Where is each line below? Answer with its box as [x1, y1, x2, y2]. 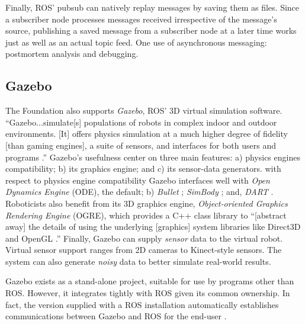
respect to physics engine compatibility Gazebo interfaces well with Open [5, 174, 270, 186]
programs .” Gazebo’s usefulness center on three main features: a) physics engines [5, 150, 300, 163]
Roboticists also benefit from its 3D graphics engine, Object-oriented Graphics [5, 197, 288, 209]
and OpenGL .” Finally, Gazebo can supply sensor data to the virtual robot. [5, 232, 283, 244]
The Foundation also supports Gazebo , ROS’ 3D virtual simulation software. [5, 104, 282, 117]
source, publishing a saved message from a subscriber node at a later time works [5, 24, 297, 37]
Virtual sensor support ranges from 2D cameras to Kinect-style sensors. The [5, 243, 282, 256]
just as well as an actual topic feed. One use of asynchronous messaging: [5, 36, 267, 48]
